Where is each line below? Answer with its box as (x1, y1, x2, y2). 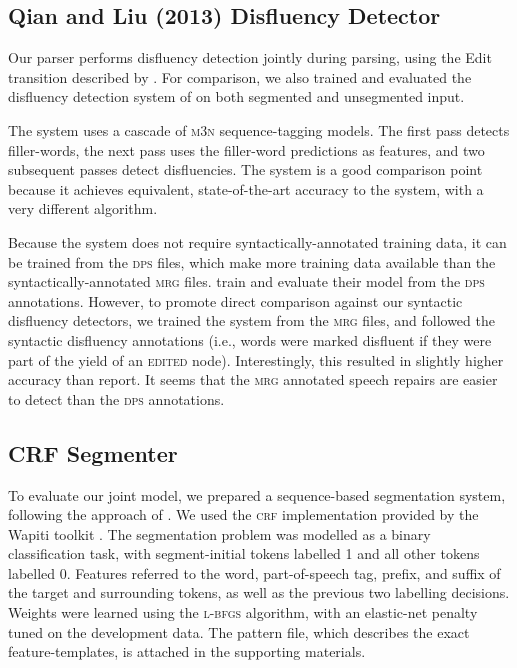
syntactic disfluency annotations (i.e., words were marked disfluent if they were (8, 329, 492, 350)
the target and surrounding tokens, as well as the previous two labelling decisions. (8, 582, 510, 603)
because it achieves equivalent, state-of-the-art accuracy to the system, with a (8, 178, 484, 199)
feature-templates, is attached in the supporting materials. (8, 641, 366, 662)
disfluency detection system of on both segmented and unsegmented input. (8, 86, 465, 107)
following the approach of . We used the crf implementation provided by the (8, 504, 479, 525)
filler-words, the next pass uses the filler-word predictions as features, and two (8, 139, 485, 160)
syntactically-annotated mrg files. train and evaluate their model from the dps (8, 271, 485, 292)
